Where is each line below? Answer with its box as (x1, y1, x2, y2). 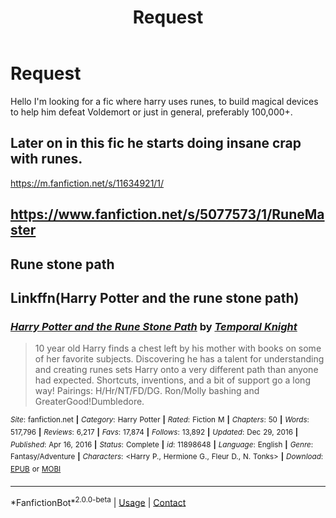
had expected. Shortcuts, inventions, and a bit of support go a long (34, 374, 311, 386)
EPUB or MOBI (10, 464, 62, 474)
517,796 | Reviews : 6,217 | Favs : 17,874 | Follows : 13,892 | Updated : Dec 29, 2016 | (10, 427, 299, 437)
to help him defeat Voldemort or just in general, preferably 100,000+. (10, 106, 293, 118)
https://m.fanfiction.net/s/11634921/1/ (10, 177, 165, 189)
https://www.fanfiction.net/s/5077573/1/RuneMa (10, 206, 325, 223)
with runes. (10, 151, 83, 168)
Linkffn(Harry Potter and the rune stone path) (10, 289, 300, 306)
